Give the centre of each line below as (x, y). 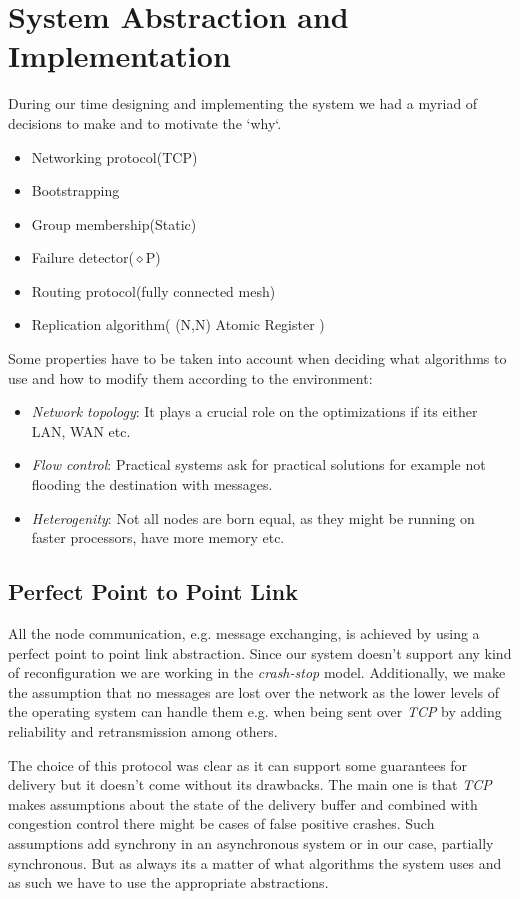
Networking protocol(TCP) (114, 156)
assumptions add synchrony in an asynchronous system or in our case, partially (251, 842)
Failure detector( (82, 257)
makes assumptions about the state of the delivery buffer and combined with (243, 803)
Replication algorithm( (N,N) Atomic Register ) (178, 324)
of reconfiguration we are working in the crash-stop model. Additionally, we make (257, 672)
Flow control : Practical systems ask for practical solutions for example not (258, 464)
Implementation (119, 55)
